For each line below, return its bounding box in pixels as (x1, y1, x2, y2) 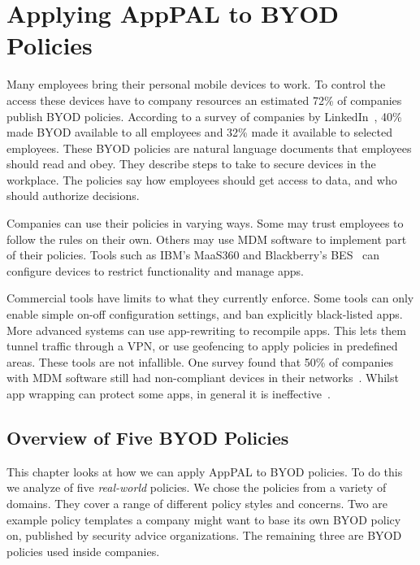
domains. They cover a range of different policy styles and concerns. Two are (6, 494, 388, 511)
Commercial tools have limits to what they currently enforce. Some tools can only (6, 289, 414, 306)
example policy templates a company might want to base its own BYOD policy (6, 511, 401, 528)
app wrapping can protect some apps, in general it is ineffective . (6, 385, 331, 402)
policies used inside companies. (6, 542, 160, 559)
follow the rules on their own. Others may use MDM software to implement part (6, 230, 407, 247)
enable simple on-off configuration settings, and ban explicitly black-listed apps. (6, 306, 403, 323)
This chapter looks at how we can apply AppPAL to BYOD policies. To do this (6, 463, 403, 480)
